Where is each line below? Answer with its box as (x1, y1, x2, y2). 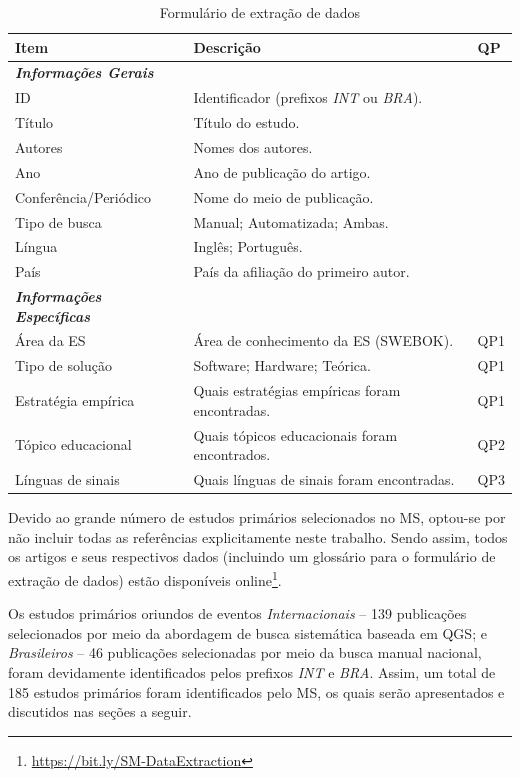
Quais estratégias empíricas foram (193, 380, 401, 401)
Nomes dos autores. (193, 136, 313, 157)
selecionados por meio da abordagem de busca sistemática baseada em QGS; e (8, 622, 487, 643)
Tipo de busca (15, 211, 102, 232)
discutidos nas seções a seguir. (8, 701, 192, 722)
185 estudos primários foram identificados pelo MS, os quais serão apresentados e (8, 681, 505, 702)
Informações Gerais (15, 62, 154, 83)
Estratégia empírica (15, 389, 135, 410)
